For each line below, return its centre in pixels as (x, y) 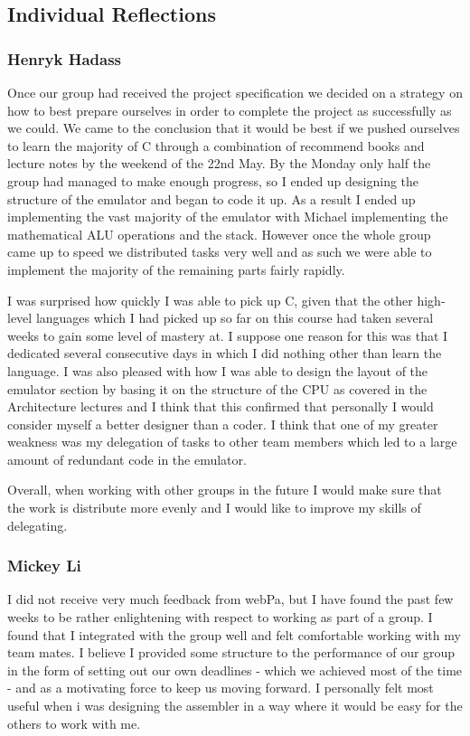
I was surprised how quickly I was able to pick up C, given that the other (210, 300)
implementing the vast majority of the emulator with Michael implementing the (228, 217)
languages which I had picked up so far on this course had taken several (235, 318)
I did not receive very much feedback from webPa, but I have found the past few (230, 599)
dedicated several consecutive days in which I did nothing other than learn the (225, 353)
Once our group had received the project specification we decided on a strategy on (235, 92)
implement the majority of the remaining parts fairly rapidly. (176, 269)
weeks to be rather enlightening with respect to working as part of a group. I (220, 617)
